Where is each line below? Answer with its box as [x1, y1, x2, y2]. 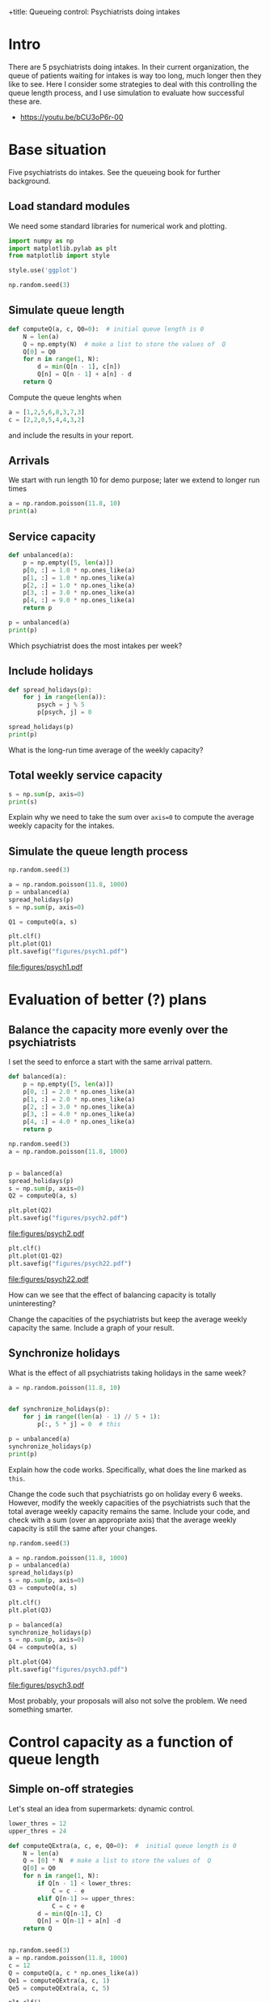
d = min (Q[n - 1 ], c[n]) [37, 362, 121, 371]
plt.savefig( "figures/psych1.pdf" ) [8, 948, 129, 956]
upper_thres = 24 [8, 1827, 67, 1835]
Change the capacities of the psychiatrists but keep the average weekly [8, 1314, 248, 1324]
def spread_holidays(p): [8, 685, 92, 694]
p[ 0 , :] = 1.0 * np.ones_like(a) [23, 566, 136, 574]
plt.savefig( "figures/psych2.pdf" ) [8, 1214, 129, 1223]
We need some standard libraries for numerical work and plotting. [8, 221, 227, 230]
